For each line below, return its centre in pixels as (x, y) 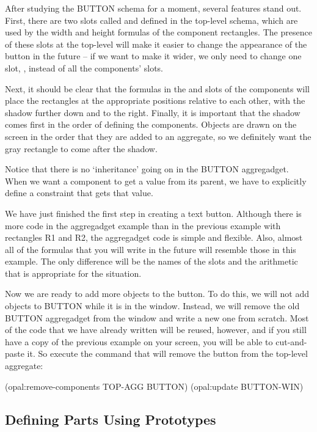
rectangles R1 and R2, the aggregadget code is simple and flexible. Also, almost (154, 237)
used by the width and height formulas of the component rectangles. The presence (158, 32)
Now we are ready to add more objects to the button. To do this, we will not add (157, 294)
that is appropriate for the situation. (73, 273)
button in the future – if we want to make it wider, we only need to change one (153, 56)
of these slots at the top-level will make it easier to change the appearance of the (156, 44)
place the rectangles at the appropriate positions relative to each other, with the (155, 101)
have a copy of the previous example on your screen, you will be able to (139, 341)
